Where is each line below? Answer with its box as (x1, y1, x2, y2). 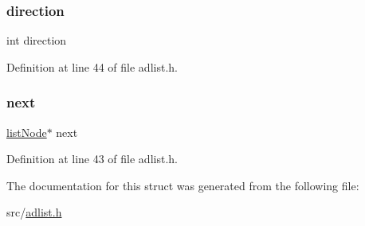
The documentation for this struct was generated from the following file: (6, 177, 359, 193)
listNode (6, 123, 47, 140)
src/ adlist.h (6, 204, 62, 220)
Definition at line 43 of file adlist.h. (6, 150, 178, 167)
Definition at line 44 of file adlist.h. (6, 58, 178, 75)
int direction (6, 32, 67, 49)
